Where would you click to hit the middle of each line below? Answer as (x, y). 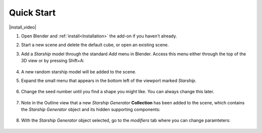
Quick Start (32, 13)
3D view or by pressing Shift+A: (53, 61)
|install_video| (23, 27)
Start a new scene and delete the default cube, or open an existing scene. (95, 45)
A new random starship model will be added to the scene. (79, 72)
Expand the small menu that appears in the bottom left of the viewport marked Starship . (109, 81)
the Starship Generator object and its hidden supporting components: (91, 110)
